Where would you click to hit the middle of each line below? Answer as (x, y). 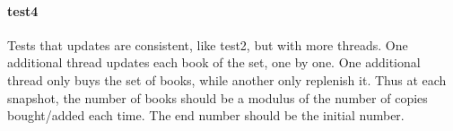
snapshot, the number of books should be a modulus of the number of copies (218, 97)
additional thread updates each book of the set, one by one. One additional (214, 62)
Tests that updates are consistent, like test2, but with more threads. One (208, 44)
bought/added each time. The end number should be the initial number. (206, 115)
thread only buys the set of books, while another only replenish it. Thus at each (227, 79)
